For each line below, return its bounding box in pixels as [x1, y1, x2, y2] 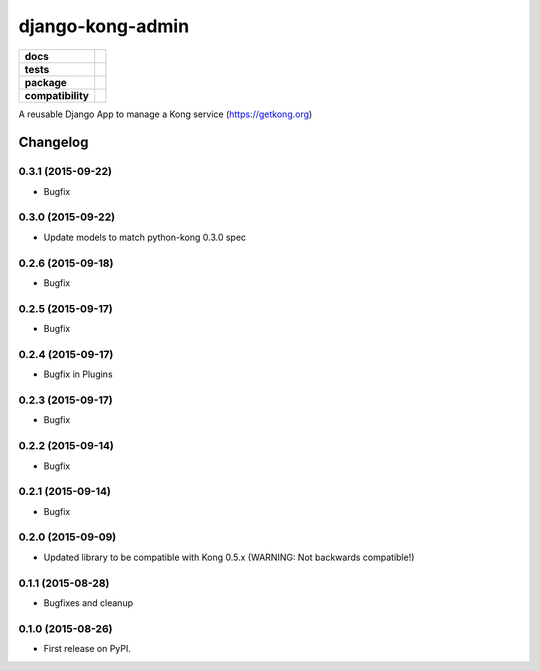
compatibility [24, 88, 90, 102]
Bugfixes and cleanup [43, 596, 134, 609]
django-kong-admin [18, 15, 190, 37]
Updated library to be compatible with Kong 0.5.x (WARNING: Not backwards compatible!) [43, 551, 415, 563]
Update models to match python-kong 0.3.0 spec [43, 231, 247, 243]
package [24, 75, 67, 89]
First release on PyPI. [43, 643, 132, 655]
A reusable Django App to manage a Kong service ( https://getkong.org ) [18, 108, 313, 120]
